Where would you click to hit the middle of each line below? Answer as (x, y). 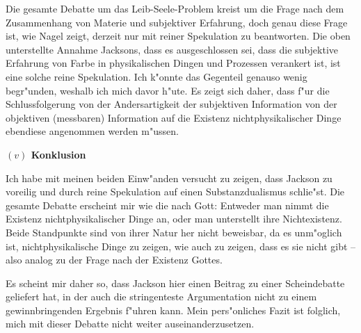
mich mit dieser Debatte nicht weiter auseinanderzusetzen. (130, 324)
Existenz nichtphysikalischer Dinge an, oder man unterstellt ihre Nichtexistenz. (174, 219)
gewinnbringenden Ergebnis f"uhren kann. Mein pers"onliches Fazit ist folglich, (173, 310)
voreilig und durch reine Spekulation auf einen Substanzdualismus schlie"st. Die (175, 192)
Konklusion (58, 154)
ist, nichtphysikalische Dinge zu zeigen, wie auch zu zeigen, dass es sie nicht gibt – (181, 246)
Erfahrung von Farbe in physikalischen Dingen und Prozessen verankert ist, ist (173, 63)
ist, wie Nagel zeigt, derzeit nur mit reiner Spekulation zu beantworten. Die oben (178, 36)
